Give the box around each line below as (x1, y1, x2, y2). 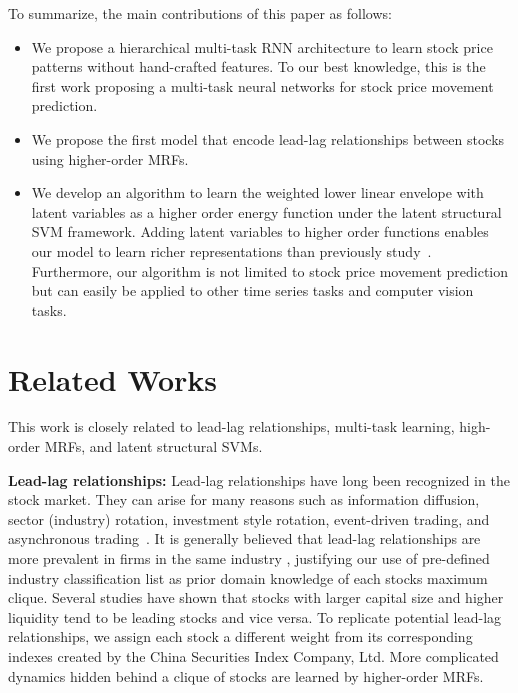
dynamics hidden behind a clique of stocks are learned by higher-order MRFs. (8, 665, 484, 686)
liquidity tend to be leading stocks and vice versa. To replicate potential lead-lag (8, 606, 502, 627)
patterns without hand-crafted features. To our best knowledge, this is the (31, 56, 486, 77)
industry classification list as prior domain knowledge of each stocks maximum (8, 567, 488, 588)
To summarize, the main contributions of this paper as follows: (8, 3, 392, 23)
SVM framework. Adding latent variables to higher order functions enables (31, 221, 489, 242)
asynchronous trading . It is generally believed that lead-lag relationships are (8, 528, 481, 549)
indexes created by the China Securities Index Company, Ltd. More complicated (8, 645, 499, 666)
